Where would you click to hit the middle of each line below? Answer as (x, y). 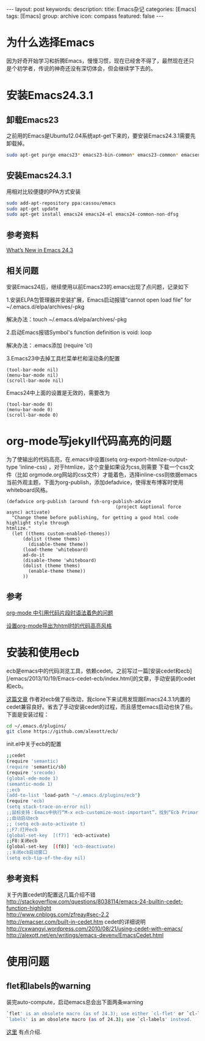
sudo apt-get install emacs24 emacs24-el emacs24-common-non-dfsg (92, 215)
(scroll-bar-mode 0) (33, 415)
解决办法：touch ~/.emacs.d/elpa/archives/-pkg (67, 319)
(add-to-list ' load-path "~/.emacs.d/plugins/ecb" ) (73, 796)
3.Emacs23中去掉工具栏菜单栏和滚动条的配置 (63, 358)
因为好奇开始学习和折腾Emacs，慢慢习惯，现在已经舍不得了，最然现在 (95, 61)
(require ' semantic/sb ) (37, 767)
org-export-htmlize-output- (153, 459)
